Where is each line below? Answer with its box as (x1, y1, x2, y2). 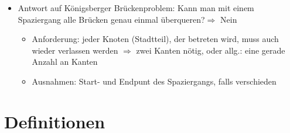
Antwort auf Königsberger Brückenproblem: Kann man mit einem (18, 2, 254, 13)
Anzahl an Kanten (32, 55, 98, 68)
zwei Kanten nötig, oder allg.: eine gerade (136, 44, 285, 56)
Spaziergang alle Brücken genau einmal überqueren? (18, 13, 205, 25)
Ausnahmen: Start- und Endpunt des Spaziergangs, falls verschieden (32, 75, 277, 87)
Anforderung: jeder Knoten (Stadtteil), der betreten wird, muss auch (32, 33, 279, 45)
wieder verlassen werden (32, 44, 118, 56)
